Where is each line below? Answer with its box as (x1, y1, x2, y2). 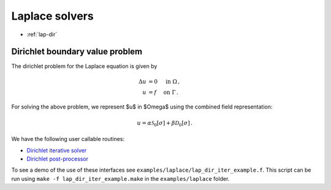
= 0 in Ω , (148, 78, 180, 85)
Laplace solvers (11, 9, 94, 23)
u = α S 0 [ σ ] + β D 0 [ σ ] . (137, 120, 193, 128)
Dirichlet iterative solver (26, 146, 87, 154)
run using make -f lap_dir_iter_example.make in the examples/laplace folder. (11, 175, 230, 182)
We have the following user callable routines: (11, 135, 125, 143)
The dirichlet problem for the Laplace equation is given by (11, 63, 158, 70)
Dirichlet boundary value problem (11, 47, 143, 57)
